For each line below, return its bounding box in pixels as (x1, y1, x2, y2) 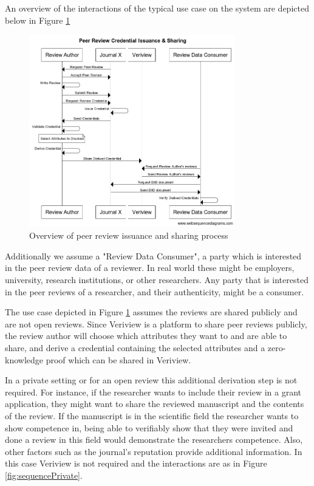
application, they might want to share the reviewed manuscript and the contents (5, 397, 304, 410)
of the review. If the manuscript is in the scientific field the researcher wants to (5, 409, 299, 422)
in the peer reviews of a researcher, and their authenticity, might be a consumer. (5, 285, 304, 298)
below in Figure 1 (5, 13, 70, 26)
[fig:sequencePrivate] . (5, 468, 83, 481)
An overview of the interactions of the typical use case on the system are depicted (5, 2, 309, 14)
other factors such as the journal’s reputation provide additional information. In (5, 445, 302, 457)
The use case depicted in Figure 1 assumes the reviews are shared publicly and (5, 306, 298, 318)
